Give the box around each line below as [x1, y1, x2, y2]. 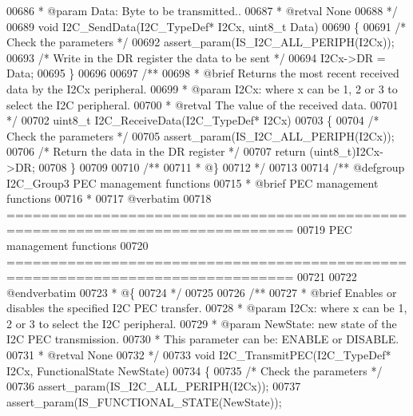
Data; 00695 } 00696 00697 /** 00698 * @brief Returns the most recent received [6, 65, 399, 81]
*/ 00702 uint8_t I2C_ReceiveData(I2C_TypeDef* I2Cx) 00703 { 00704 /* [6, 112, 379, 129]
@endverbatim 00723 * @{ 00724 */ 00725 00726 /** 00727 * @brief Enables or [6, 283, 397, 300]
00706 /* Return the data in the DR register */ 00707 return [6, 143, 306, 160]
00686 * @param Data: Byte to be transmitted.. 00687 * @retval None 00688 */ [6, 2, 398, 18]
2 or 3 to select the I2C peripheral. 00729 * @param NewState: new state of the [6, 315, 397, 331]
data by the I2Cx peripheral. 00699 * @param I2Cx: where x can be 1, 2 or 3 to [6, 80, 398, 97]
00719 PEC [297, 221, 352, 238]
